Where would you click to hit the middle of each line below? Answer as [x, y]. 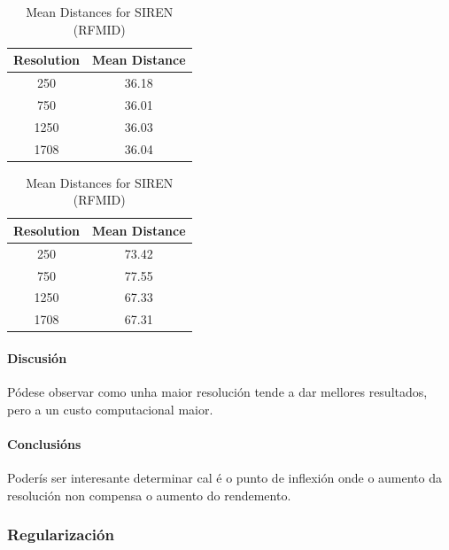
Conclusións [44, 443]
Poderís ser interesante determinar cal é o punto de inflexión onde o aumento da [224, 478]
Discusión [37, 357]
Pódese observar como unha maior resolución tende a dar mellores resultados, [217, 392]
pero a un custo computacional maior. [110, 409]
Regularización [61, 535]
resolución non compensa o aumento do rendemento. [149, 495]
